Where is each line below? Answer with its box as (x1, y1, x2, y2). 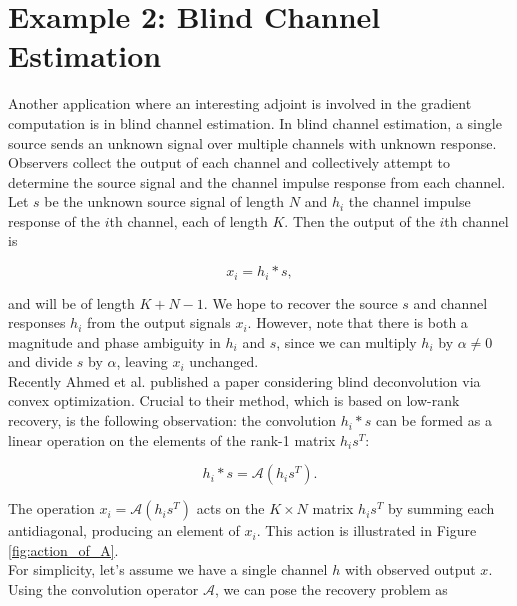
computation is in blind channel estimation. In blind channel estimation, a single (8, 112, 502, 133)
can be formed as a (375, 410, 492, 431)
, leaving (116, 351, 168, 372)
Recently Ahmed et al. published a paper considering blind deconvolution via (8, 370, 481, 391)
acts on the (196, 498, 265, 519)
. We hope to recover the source (203, 292, 398, 313)
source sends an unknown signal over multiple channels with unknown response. (8, 132, 497, 153)
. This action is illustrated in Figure (256, 520, 477, 541)
